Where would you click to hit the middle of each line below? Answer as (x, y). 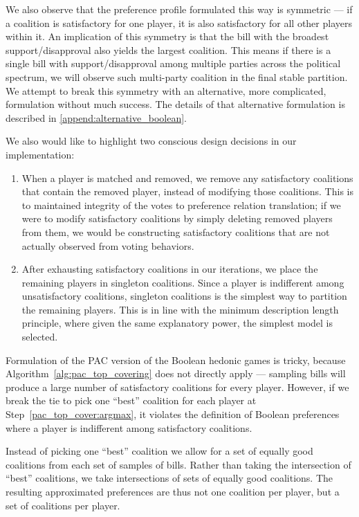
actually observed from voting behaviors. (108, 245)
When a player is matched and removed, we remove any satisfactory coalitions (187, 178)
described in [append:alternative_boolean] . (96, 117)
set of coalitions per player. (63, 505)
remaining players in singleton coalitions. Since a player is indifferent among (183, 282)
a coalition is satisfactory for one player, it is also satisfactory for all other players (179, 22)
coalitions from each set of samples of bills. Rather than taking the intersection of (178, 464)
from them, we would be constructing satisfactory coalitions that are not (176, 232)
